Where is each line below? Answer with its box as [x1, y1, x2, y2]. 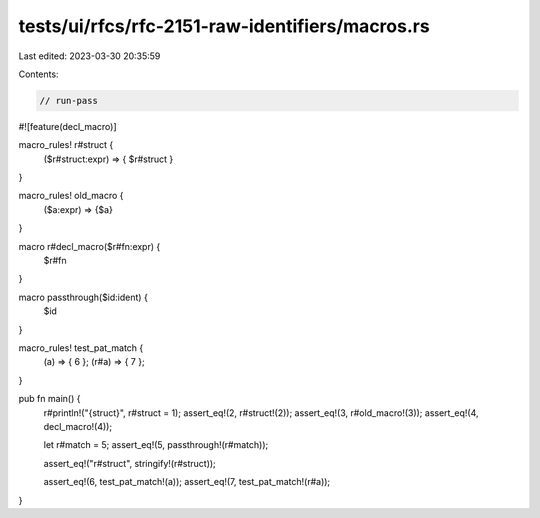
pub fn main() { [18, 393, 81, 405]
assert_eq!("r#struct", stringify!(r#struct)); [43, 457, 217, 469]
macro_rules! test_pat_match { [18, 341, 144, 354]
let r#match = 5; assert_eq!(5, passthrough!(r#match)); [43, 439, 269, 451]
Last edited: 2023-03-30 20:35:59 [18, 50, 161, 62]
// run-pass [39, 95, 99, 106]
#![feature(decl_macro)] [18, 120, 117, 132]
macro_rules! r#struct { [18, 139, 114, 151]
